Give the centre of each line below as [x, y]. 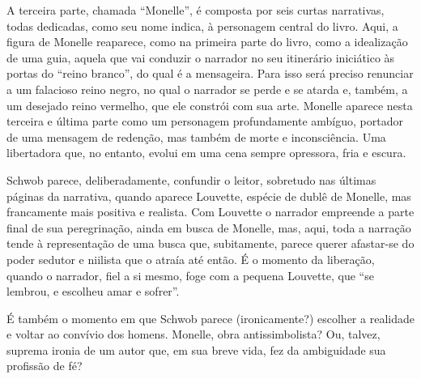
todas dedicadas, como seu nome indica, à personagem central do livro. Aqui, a [202, 26]
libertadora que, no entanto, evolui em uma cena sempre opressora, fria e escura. [206, 153]
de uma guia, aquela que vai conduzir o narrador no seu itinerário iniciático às [201, 57]
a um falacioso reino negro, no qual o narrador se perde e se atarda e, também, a [207, 89]
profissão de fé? [45, 366]
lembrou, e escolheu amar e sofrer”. [93, 291]
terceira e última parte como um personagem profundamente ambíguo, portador [205, 121]
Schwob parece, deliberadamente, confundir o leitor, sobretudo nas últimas [191, 179]
